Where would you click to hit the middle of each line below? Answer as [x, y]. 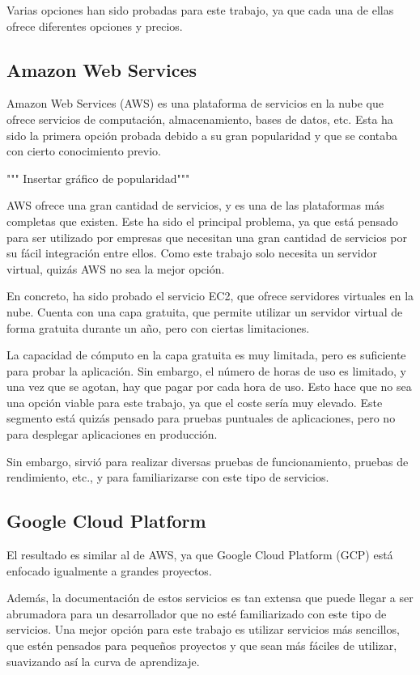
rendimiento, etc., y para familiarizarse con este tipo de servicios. [168, 477]
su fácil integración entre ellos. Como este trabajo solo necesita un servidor [192, 253]
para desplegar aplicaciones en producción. [112, 434]
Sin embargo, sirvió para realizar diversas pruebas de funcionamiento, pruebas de [208, 461]
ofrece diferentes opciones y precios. [95, 25]
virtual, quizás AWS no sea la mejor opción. [116, 268]
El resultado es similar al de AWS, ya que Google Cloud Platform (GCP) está [200, 555]
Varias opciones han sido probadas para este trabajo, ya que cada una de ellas [200, 10]
